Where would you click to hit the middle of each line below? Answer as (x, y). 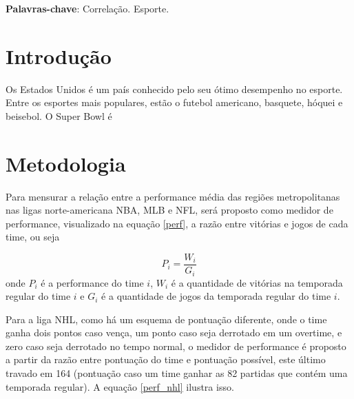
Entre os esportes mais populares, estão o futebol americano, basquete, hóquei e (174, 102)
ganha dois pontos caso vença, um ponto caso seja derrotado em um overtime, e (174, 332)
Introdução (59, 55)
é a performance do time (92, 282)
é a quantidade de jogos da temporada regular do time (216, 296)
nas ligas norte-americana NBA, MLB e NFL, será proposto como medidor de (169, 210)
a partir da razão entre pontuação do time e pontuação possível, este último (166, 359)
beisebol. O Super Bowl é (59, 115)
